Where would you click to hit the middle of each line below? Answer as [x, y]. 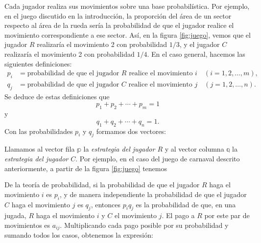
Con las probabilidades [39, 131]
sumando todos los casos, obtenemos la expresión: [79, 235]
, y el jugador [200, 44]
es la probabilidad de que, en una [186, 204]
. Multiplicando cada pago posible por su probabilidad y [144, 225]
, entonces [106, 204]
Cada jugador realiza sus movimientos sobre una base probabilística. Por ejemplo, [127, 6]
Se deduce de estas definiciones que [57, 96]
